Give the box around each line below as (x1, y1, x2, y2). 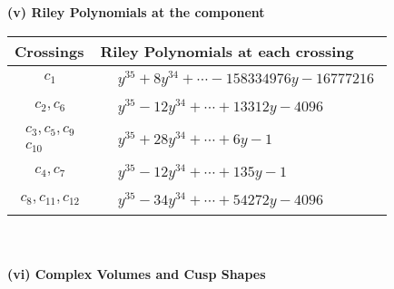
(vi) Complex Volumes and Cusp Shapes (7, 265, 266, 284)
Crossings (15, 40, 84, 62)
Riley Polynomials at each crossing (100, 40, 354, 62)
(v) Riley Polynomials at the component (7, 3, 265, 21)
